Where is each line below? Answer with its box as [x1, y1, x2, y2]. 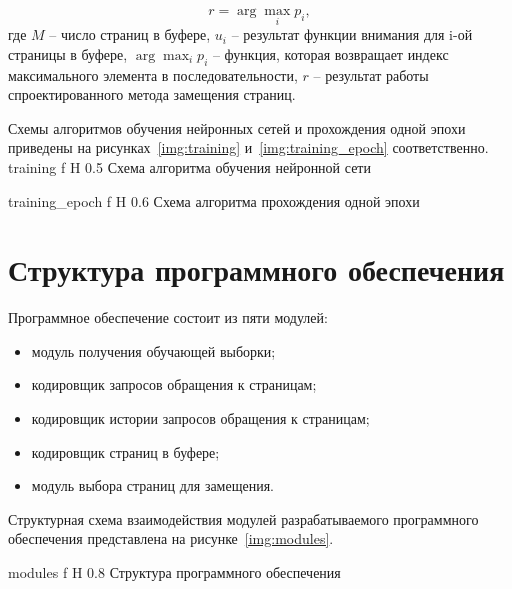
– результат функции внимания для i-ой [231, 24, 473, 45]
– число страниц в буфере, [49, 24, 211, 45]
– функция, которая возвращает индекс [212, 43, 449, 64]
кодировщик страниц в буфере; [31, 441, 220, 462]
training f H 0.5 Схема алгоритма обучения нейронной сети [8, 156, 371, 177]
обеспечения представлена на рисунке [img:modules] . [8, 528, 334, 549]
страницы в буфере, [8, 43, 128, 64]
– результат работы [313, 64, 429, 85]
